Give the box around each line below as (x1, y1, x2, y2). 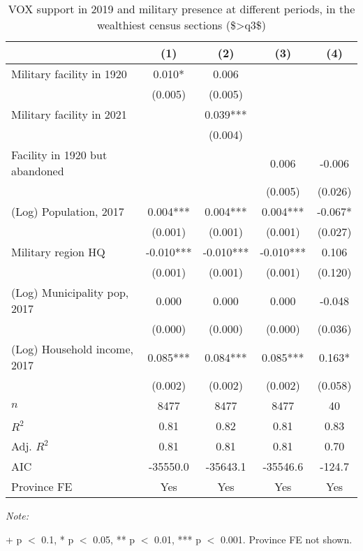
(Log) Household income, (11, 341, 133, 357)
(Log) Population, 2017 (11, 203, 124, 219)
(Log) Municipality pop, (11, 284, 129, 300)
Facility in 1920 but (11, 147, 108, 163)
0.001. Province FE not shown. (220, 531, 353, 546)
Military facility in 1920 (11, 66, 127, 82)
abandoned (11, 163, 64, 179)
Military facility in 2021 (11, 106, 127, 122)
